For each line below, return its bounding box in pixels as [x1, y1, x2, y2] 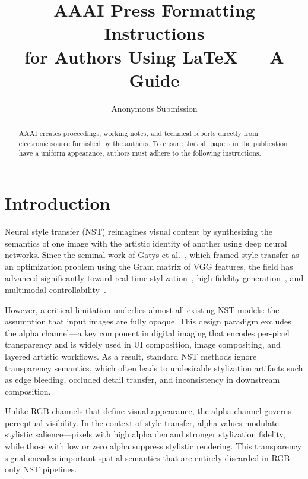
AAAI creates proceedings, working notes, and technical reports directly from [18, 128, 258, 138]
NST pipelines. [23, 463, 77, 475]
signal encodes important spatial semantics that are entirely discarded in [5, 451, 269, 464]
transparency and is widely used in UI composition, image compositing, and [5, 338, 281, 351]
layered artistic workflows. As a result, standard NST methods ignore [5, 349, 257, 362]
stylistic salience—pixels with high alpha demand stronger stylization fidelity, [5, 428, 285, 440]
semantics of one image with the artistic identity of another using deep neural [5, 237, 287, 249]
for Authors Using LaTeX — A [24, 44, 284, 68]
